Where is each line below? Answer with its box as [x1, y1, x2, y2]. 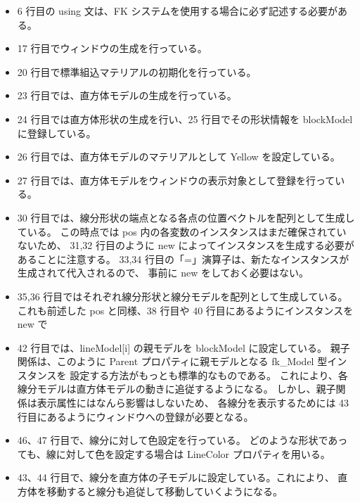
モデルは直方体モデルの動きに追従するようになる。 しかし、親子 [37, 381, 336, 396]
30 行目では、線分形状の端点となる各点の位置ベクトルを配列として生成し [17, 210, 355, 224]
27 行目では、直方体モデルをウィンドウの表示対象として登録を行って [17, 172, 335, 187]
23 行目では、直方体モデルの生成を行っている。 [17, 88, 237, 103]
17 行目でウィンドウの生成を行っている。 [17, 41, 207, 56]
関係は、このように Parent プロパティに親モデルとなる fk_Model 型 [17, 354, 328, 369]
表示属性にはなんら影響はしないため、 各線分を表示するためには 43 [37, 395, 349, 410]
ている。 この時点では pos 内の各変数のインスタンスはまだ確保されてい [17, 224, 347, 238]
